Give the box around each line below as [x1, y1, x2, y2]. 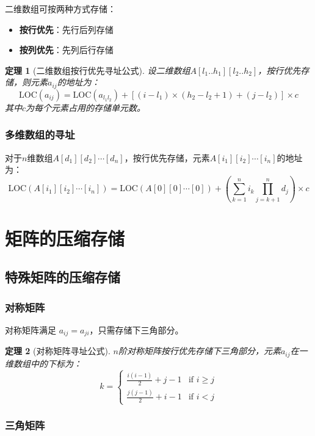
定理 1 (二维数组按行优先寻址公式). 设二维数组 [5, 64, 190, 76]
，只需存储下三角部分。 [89, 323, 184, 336]
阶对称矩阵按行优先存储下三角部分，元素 [118, 344, 281, 357]
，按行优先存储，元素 [124, 151, 210, 164]
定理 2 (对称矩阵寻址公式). [5, 344, 110, 357]
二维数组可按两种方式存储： [5, 2, 116, 15]
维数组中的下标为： [5, 357, 82, 369]
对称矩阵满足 [5, 323, 56, 336]
